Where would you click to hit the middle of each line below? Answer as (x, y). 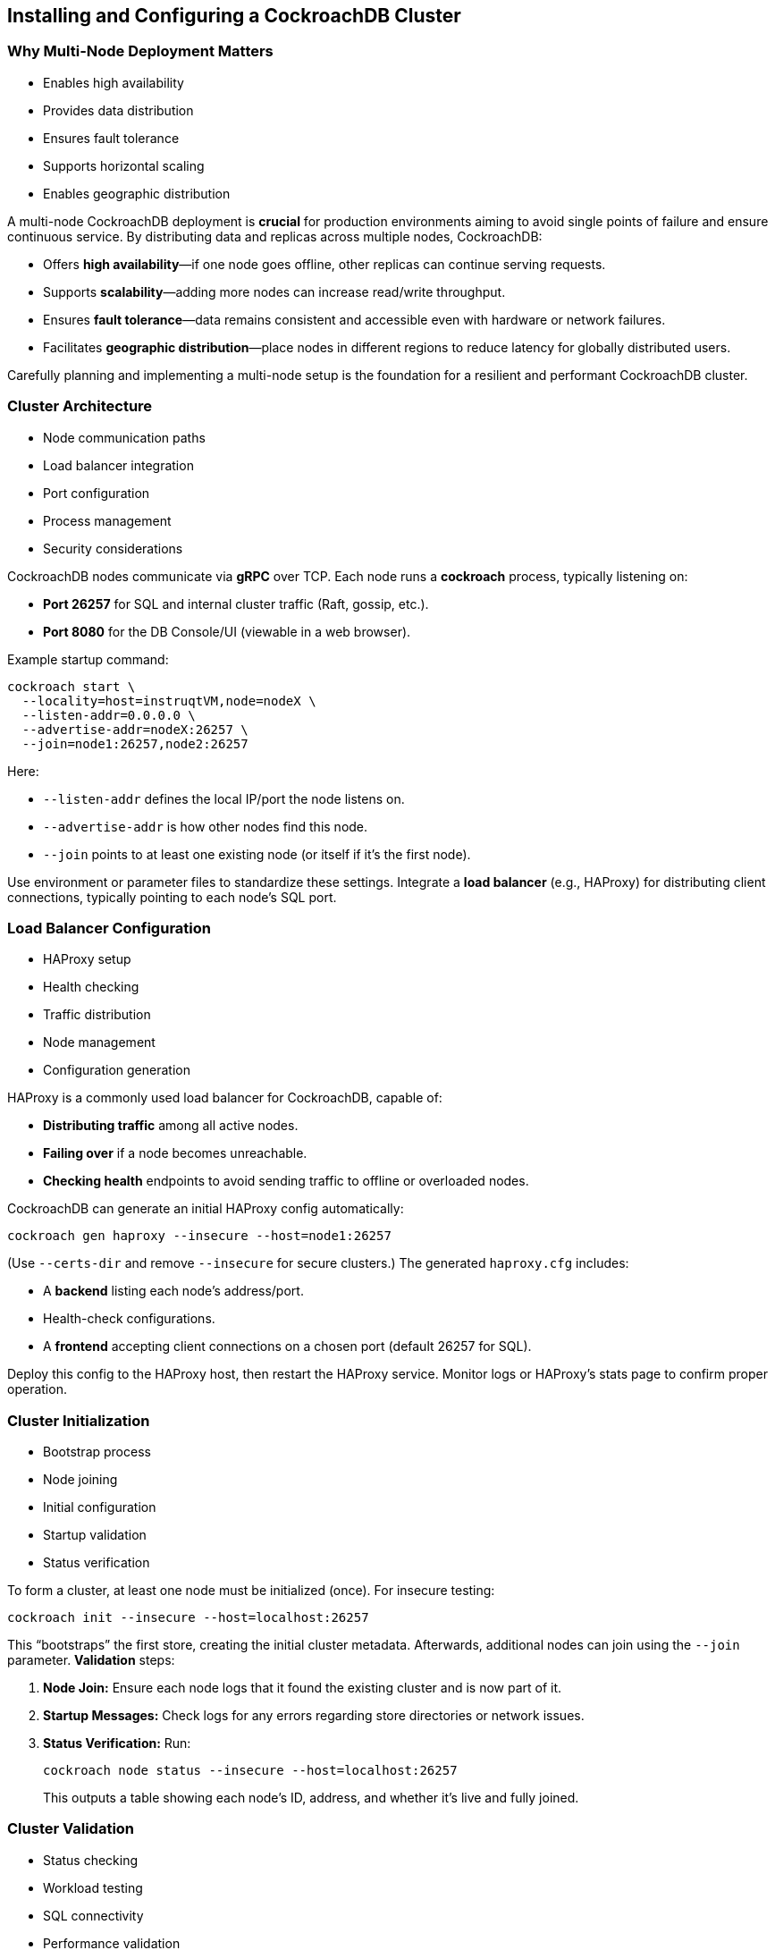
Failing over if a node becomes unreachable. (175, 1153)
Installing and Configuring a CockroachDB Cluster (234, 16)
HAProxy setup (87, 959)
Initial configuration (100, 1507)
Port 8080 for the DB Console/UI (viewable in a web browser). (227, 631)
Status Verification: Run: (117, 1743)
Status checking (91, 1860)
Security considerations (113, 548)
